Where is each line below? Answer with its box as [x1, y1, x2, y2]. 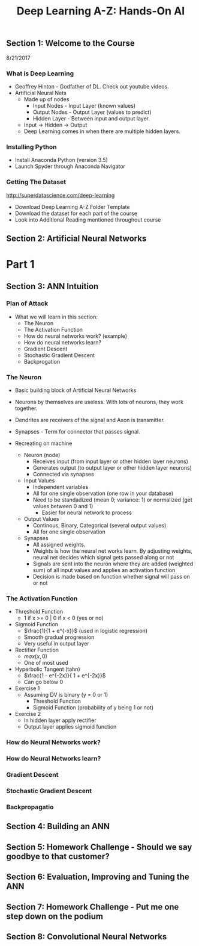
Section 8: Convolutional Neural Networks [6, 932, 167, 942]
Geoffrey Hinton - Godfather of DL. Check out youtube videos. [14, 82, 169, 90]
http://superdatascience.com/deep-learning [6, 191, 115, 199]
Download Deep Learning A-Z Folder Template [14, 203, 130, 210]
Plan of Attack [6, 299, 49, 308]
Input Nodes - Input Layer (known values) [32, 102, 136, 109]
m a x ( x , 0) [23, 653, 48, 660]
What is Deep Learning [6, 69, 74, 78]
